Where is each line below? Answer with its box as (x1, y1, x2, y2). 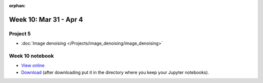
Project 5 (9, 30, 31, 37)
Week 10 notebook (9, 52, 54, 59)
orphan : (9, 3, 26, 8)
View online (21, 63, 45, 68)
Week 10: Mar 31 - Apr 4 (9, 15, 83, 24)
